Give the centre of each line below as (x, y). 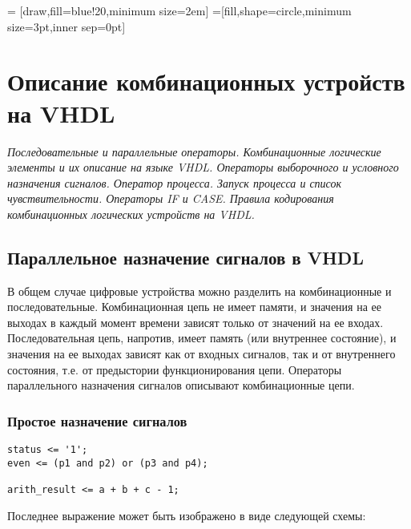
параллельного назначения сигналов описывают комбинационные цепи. (181, 385)
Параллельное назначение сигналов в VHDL (185, 257)
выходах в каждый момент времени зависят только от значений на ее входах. (195, 322)
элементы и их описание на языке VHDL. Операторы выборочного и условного (203, 167)
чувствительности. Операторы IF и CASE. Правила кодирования (171, 198)
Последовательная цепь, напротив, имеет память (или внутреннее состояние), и (202, 338)
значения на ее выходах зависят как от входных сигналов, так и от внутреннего (201, 354)
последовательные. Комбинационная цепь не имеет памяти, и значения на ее (194, 307)
